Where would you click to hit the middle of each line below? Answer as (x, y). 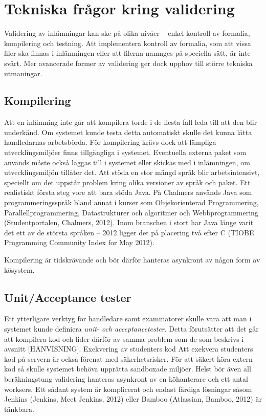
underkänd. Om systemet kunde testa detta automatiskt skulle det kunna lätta (128, 132)
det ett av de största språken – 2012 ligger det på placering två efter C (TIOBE (129, 232)
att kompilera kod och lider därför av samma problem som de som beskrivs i (124, 338)
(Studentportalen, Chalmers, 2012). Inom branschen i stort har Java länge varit (129, 222)
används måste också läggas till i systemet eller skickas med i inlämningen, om (127, 162)
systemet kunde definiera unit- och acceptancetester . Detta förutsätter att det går (131, 329)
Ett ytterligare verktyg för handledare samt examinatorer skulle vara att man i (128, 319)
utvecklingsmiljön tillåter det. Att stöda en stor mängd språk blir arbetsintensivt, (132, 172)
